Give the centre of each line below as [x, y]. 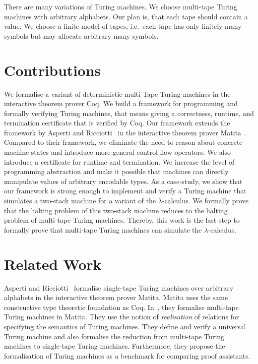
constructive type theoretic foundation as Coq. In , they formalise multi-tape [121, 307]
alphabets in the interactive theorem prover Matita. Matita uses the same [116, 297]
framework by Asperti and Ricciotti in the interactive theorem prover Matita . [126, 132]
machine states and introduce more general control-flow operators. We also [118, 152]
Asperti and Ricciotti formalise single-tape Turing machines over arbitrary [119, 287]
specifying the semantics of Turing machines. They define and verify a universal [125, 326]
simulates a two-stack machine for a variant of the [80, 201]
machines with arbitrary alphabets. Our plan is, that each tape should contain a [126, 16]
